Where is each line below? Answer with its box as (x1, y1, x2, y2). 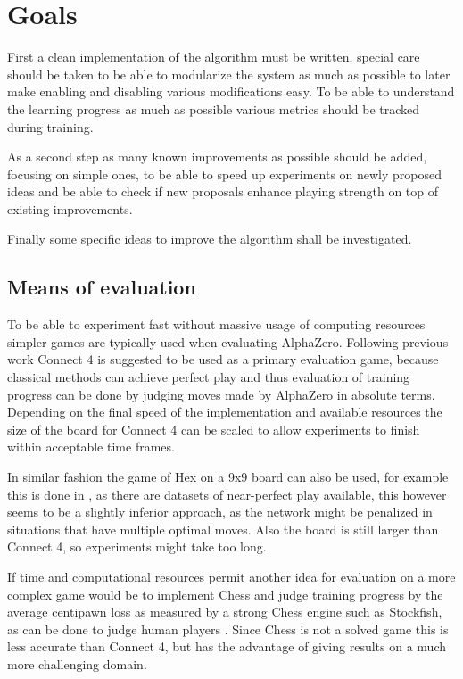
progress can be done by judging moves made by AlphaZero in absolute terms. (7, 385, 435, 403)
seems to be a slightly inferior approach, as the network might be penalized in (7, 502, 433, 521)
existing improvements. (7, 199, 133, 218)
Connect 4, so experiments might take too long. (7, 537, 267, 556)
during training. (7, 117, 94, 136)
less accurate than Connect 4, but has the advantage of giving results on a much (7, 637, 446, 656)
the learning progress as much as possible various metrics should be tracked (7, 99, 420, 118)
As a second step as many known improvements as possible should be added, (7, 147, 427, 166)
